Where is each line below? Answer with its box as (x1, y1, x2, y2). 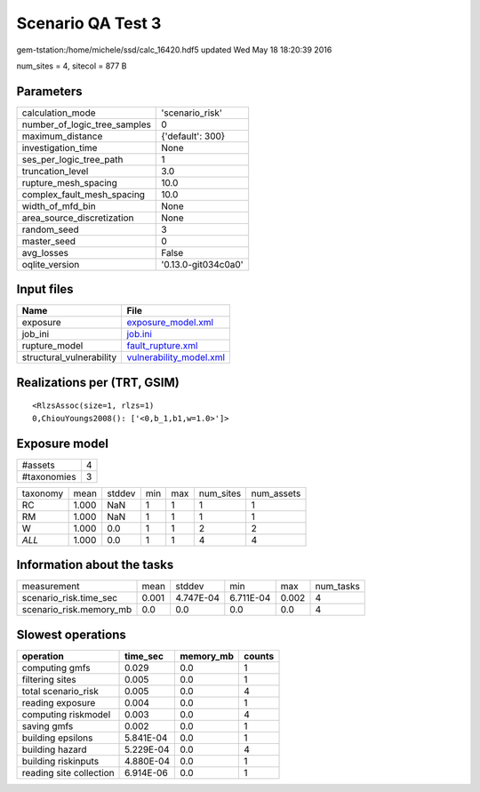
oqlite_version (21, 258, 80, 270)
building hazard (21, 743, 87, 756)
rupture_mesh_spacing (21, 176, 117, 188)
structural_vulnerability (21, 351, 117, 364)
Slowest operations (16, 627, 126, 642)
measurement (21, 580, 80, 593)
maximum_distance (21, 130, 103, 142)
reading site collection (21, 766, 115, 779)
